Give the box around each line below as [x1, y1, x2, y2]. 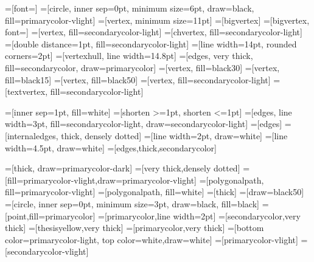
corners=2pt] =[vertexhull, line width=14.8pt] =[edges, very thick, [5, 49, 253, 62]
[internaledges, [5, 129, 58, 142]
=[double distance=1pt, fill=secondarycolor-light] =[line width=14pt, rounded [5, 37, 297, 50]
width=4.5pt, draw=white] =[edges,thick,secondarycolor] [5, 141, 217, 154]
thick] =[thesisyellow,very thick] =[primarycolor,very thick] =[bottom [5, 221, 264, 234]
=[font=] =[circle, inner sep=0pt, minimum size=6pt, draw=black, [5, 2, 254, 14]
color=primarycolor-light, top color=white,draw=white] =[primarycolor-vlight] [5, 233, 298, 246]
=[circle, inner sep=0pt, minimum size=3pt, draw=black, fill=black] [5, 197, 259, 210]
